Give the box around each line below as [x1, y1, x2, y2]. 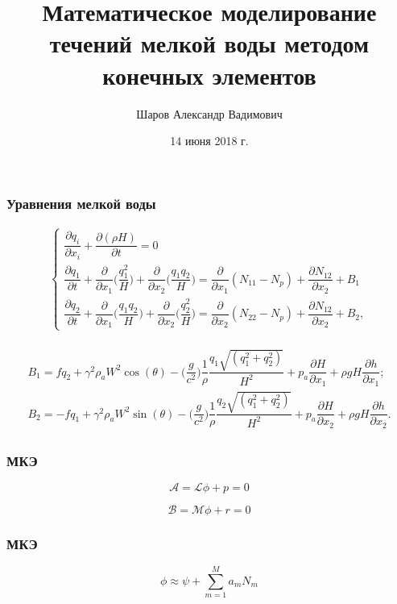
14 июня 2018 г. [170, 132, 249, 149]
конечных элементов [102, 58, 316, 91]
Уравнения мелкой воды [6, 193, 156, 213]
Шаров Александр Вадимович [136, 105, 283, 122]
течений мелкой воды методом [49, 27, 370, 60]
